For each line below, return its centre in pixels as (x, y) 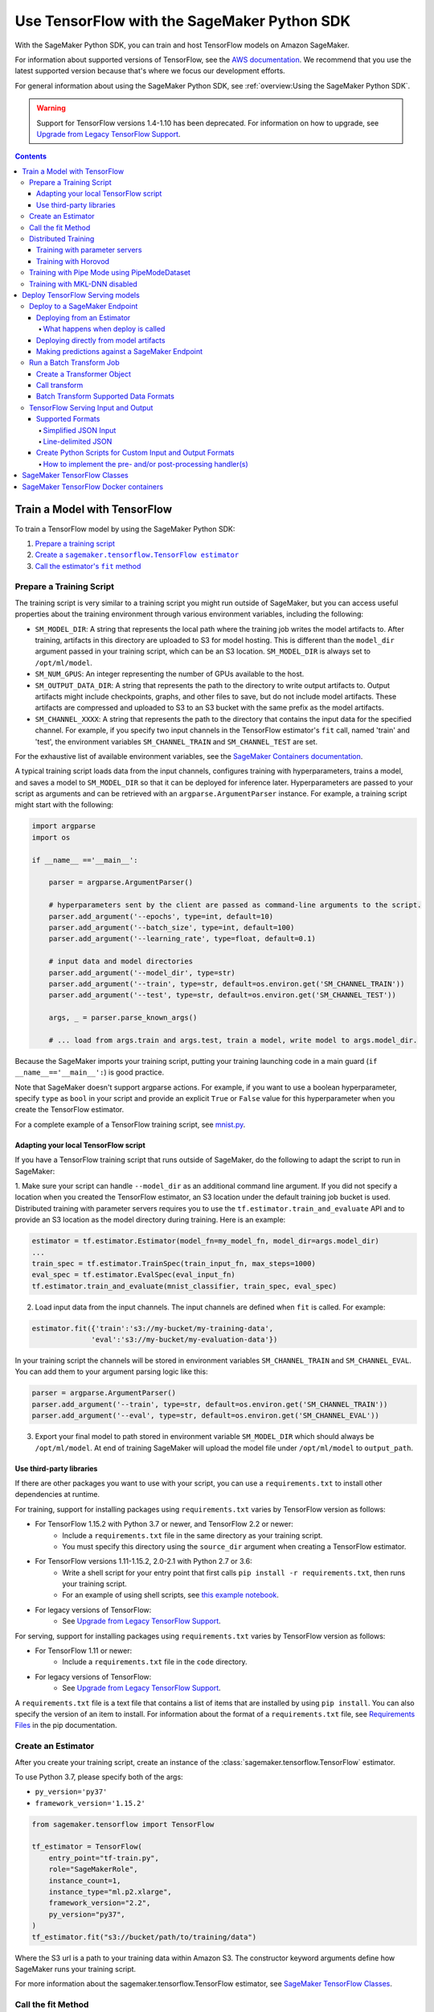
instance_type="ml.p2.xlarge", (110, 1892)
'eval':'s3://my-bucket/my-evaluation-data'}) (184, 1340)
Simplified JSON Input (80, 430)
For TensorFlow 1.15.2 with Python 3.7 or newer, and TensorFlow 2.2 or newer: (164, 1524)
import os (51, 837)
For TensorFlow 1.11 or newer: (84, 1651)
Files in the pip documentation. (66, 1725)
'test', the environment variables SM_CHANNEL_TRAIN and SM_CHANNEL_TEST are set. (176, 741)
